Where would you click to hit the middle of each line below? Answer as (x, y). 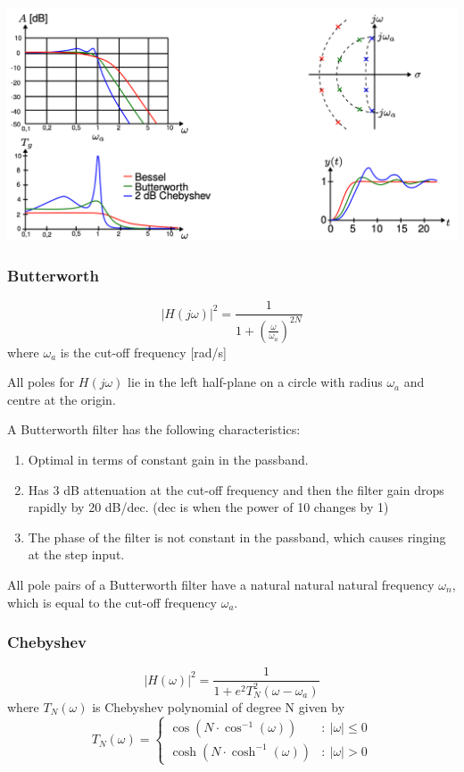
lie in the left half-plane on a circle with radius (255, 382)
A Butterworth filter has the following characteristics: (154, 429)
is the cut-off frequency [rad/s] (143, 352)
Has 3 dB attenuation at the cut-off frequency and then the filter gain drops (236, 489)
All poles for (41, 382)
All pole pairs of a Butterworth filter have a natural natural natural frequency (221, 584)
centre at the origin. (62, 399)
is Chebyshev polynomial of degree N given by (219, 706)
